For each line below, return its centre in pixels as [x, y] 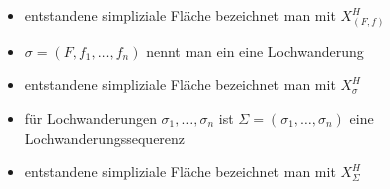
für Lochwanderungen [90, 117]
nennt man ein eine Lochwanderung [255, 50]
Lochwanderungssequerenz [105, 137]
